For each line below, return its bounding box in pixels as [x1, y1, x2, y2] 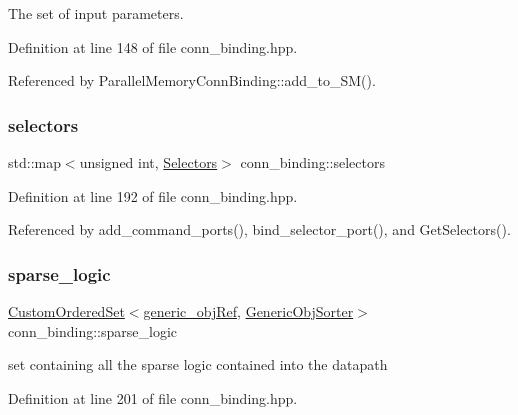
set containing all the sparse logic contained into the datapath [8, 354, 388, 375]
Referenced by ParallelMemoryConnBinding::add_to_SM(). [8, 70, 376, 91]
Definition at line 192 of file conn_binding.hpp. [8, 185, 298, 206]
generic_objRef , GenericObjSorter [143, 301, 354, 321]
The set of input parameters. [8, 3, 184, 23]
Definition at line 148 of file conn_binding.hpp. [8, 36, 298, 57]
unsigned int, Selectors [79, 152, 218, 172]
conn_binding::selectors [240, 152, 385, 172]
